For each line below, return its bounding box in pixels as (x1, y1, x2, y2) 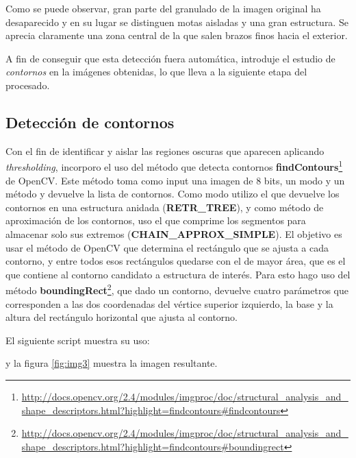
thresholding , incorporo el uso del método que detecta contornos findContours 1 (5, 158, 343, 174)
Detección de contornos (5, 111, 175, 132)
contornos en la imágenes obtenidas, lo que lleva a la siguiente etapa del (5, 64, 307, 79)
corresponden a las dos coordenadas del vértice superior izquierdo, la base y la (5, 296, 333, 311)
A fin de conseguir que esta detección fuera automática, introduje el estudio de (5, 51, 335, 65)
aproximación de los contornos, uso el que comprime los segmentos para (5, 213, 306, 228)
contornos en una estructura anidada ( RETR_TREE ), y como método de (5, 200, 324, 214)
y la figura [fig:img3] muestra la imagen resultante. (5, 356, 218, 370)
